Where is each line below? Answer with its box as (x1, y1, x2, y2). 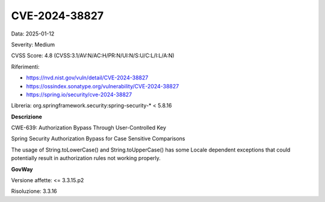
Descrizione (11, 113, 42, 120)
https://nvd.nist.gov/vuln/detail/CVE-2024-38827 (26, 74, 149, 81)
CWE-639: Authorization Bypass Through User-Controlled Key (11, 124, 167, 132)
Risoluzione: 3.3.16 (11, 188, 57, 195)
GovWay (11, 165, 33, 173)
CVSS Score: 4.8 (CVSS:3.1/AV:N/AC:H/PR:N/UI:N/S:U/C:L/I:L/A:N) (11, 52, 175, 60)
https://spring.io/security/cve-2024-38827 (26, 91, 132, 98)
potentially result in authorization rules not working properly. (11, 155, 161, 162)
